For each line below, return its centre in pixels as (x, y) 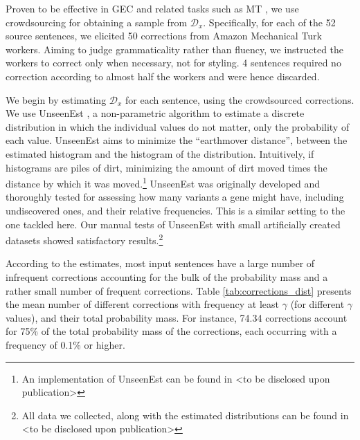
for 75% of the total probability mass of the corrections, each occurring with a (171, 331)
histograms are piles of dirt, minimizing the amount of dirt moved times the (166, 167)
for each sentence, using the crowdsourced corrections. (240, 99)
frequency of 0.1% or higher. (65, 344)
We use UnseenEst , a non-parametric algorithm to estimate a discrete (155, 113)
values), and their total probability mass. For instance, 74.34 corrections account (177, 317)
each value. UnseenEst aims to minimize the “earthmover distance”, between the (177, 140)
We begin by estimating (56, 99)
